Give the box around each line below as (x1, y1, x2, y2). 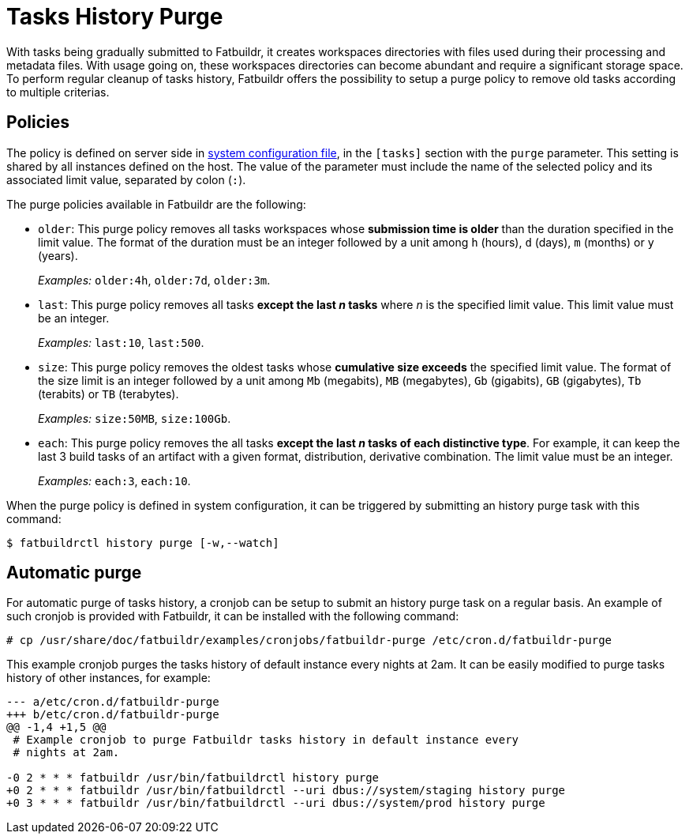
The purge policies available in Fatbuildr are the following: (6, 197, 306, 211)
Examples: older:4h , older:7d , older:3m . (38, 273, 271, 287)
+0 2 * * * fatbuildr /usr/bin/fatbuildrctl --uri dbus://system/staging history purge (6, 784, 566, 797)
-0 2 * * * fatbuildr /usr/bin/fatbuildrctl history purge (6, 771, 380, 785)
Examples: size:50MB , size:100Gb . (38, 411, 231, 425)
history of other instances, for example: (6, 671, 211, 685)
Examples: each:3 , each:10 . (38, 473, 191, 488)
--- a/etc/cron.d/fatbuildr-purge (6, 695, 219, 709)
